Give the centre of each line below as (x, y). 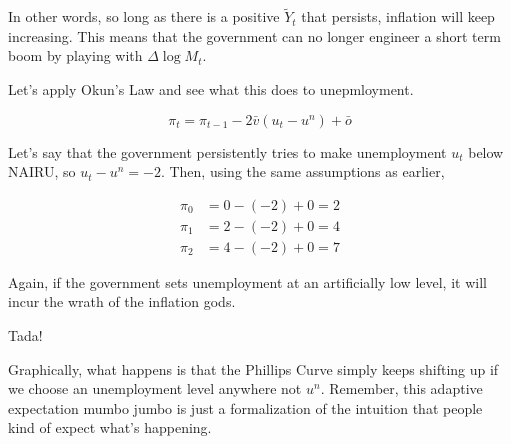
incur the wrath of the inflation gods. (122, 301)
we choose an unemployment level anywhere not (155, 388)
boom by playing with (75, 55)
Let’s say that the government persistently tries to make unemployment (227, 151)
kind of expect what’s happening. (110, 427)
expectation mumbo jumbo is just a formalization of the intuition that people (245, 407)
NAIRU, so (42, 171)
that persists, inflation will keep (398, 16)
